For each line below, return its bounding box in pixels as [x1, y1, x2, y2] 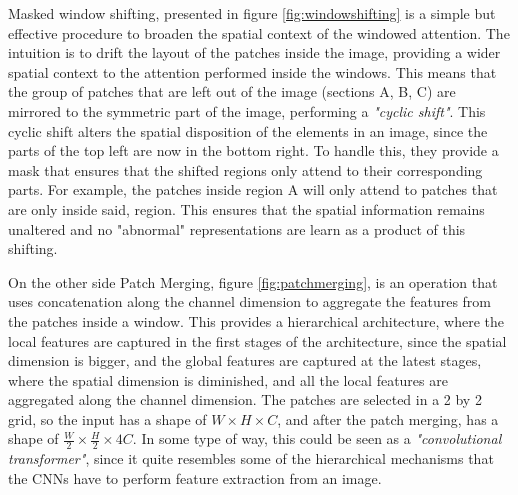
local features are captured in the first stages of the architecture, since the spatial [8, 330, 507, 351]
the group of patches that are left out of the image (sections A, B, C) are [8, 81, 456, 102]
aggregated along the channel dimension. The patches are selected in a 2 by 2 [8, 389, 482, 410]
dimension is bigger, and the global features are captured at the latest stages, [8, 350, 482, 371]
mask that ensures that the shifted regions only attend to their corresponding [8, 159, 483, 180]
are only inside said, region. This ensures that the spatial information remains [8, 198, 485, 219]
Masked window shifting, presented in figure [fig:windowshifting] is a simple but [8, 3, 496, 23]
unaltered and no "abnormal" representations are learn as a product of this [8, 218, 466, 239]
